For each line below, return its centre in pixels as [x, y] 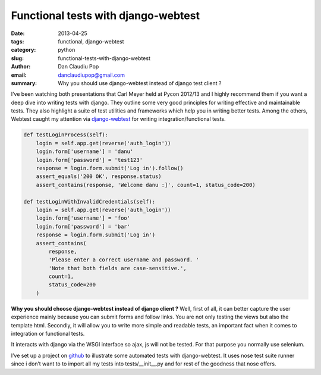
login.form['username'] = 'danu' [85, 151]
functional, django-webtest [91, 41]
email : [19, 75]
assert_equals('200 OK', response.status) [99, 176]
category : [23, 50]
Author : [21, 67]
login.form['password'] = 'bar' [83, 226]
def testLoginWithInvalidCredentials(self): [89, 201]
